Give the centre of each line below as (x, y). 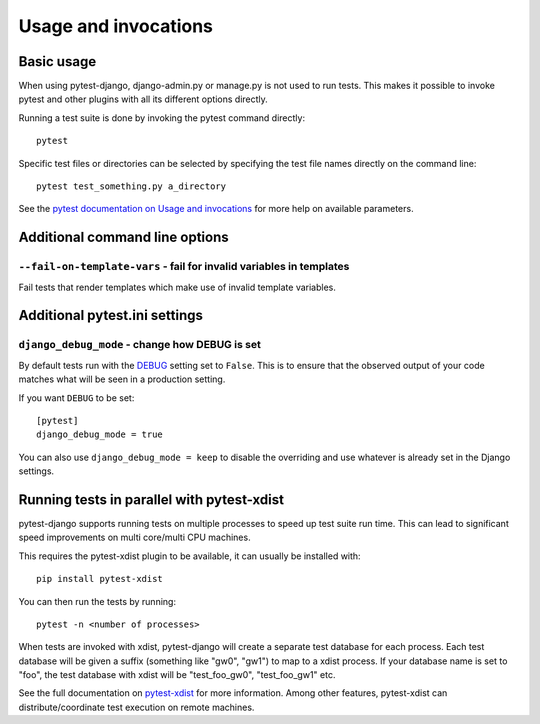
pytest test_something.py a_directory (131, 186)
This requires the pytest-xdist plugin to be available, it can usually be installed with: (189, 556)
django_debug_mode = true (100, 434)
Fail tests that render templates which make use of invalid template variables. (177, 287)
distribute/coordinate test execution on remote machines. (136, 707)
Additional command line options (123, 237)
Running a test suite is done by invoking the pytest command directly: (161, 117)
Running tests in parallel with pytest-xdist (151, 499)
